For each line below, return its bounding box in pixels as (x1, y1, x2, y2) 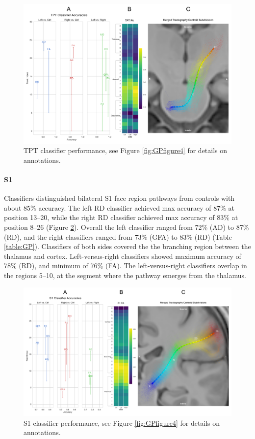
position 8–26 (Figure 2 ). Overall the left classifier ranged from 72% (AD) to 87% (4, 221, 249, 232)
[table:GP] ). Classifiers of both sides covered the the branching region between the (4, 241, 251, 251)
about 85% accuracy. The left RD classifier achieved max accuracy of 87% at (4, 202, 234, 213)
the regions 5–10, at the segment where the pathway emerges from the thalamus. (4, 270, 246, 280)
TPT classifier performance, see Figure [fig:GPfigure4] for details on (24, 145, 228, 156)
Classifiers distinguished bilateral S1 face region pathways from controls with (4, 193, 235, 203)
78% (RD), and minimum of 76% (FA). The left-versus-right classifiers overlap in (4, 260, 247, 271)
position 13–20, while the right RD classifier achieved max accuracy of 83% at (4, 212, 238, 222)
